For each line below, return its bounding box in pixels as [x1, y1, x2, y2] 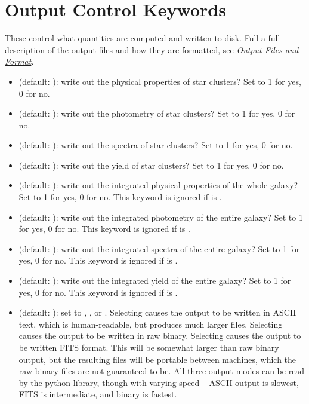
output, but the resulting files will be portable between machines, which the [18, 353, 296, 365]
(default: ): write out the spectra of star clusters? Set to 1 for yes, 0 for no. [18, 139, 293, 151]
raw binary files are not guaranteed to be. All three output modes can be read [18, 365, 305, 377]
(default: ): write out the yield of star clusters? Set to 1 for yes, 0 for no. [18, 158, 284, 171]
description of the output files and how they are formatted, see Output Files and [5, 43, 299, 56]
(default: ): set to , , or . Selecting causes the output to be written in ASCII [18, 306, 296, 319]
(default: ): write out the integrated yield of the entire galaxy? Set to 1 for [18, 274, 291, 287]
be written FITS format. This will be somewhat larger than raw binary [18, 341, 279, 353]
